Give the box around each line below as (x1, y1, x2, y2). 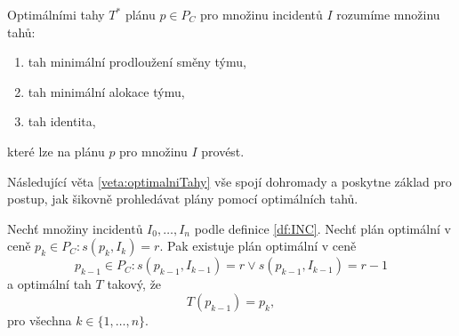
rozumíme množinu (336, 5, 440, 23)
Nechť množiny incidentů (7, 219, 143, 237)
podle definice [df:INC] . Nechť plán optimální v (194, 219, 451, 237)
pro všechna (7, 310, 72, 329)
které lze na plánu (7, 141, 105, 160)
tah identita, (28, 112, 96, 131)
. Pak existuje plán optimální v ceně (159, 236, 357, 255)
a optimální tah (7, 275, 92, 293)
